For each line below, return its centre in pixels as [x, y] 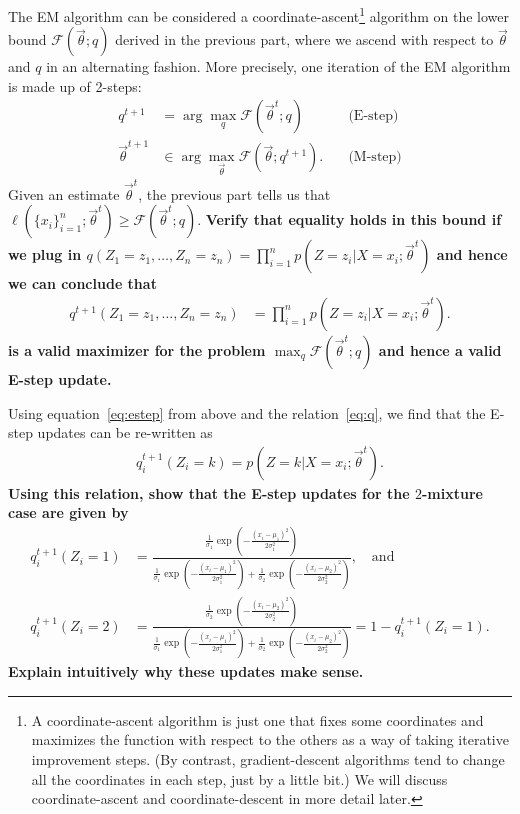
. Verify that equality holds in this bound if [349, 219]
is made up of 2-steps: [75, 85]
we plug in [45, 254]
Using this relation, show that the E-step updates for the [209, 492]
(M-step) [375, 157]
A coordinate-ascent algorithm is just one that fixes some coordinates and [257, 719]
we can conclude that [82, 283]
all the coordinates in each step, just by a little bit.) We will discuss [239, 778]
